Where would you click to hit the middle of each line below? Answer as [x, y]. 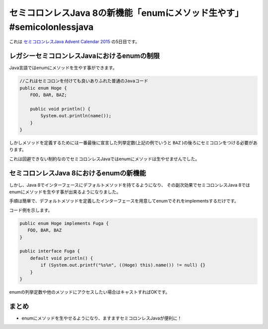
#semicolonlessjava [51, 27]
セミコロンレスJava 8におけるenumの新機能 [78, 173]
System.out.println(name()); [76, 116]
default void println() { [62, 258]
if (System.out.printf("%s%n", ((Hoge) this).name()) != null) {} [123, 265]
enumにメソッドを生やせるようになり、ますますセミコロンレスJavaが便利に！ [102, 318]
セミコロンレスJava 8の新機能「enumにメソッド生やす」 [126, 13]
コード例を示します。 [31, 210]
